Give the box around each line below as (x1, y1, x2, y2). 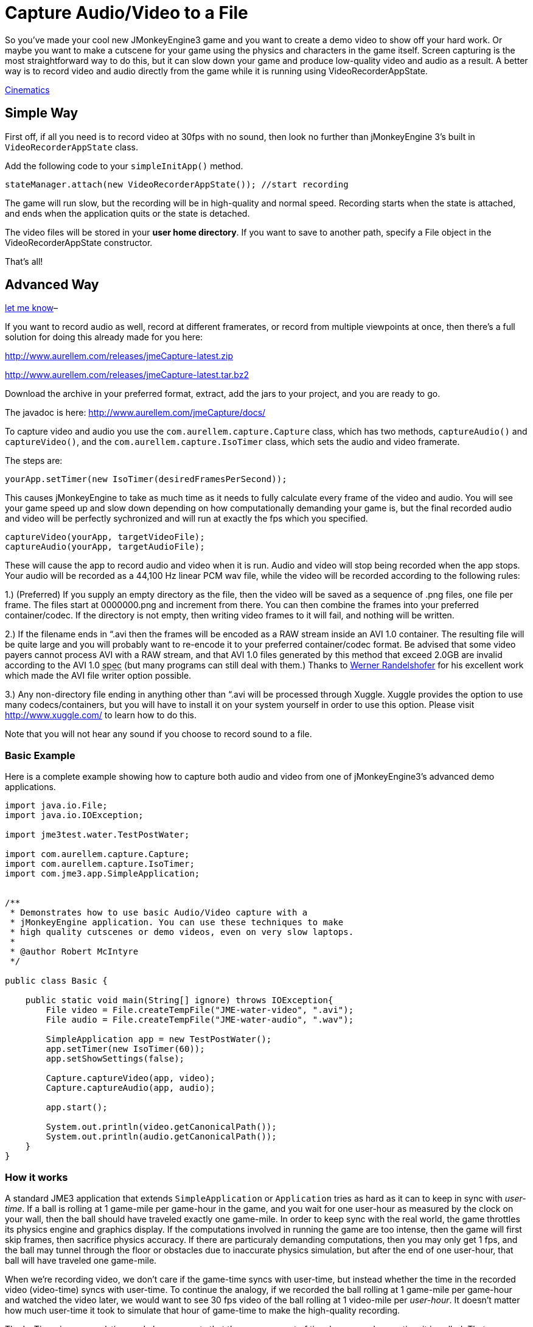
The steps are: (5, 455, 63, 466)
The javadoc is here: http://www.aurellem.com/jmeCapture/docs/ (5, 407, 266, 418)
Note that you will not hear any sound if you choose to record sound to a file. (5, 729, 312, 740)
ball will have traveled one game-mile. (5, 1255, 157, 1266)
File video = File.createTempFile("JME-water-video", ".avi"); (46, 1005, 354, 1015)
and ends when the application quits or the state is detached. (5, 208, 250, 219)
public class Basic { (5, 976, 108, 986)
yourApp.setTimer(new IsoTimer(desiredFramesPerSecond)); (5, 474, 287, 485)
